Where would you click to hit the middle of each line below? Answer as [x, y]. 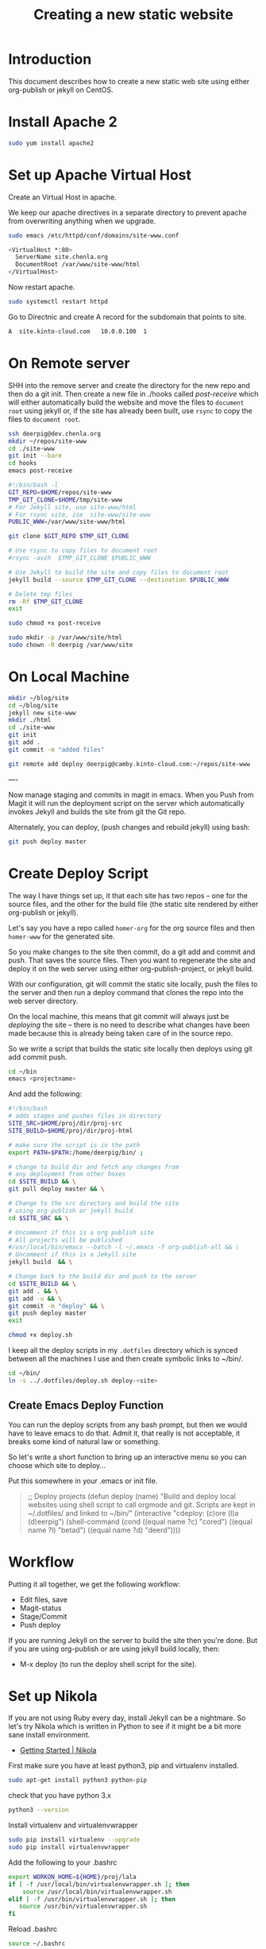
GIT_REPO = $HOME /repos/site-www [60, 492]
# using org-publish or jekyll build [71, 1211]
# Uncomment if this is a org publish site [81, 1232]
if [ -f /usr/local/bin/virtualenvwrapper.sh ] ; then [99, 1884]
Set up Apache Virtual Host [100, 174]
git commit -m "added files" [56, 750]
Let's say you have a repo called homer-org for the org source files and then [132, 928]
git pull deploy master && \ [56, 1189]
